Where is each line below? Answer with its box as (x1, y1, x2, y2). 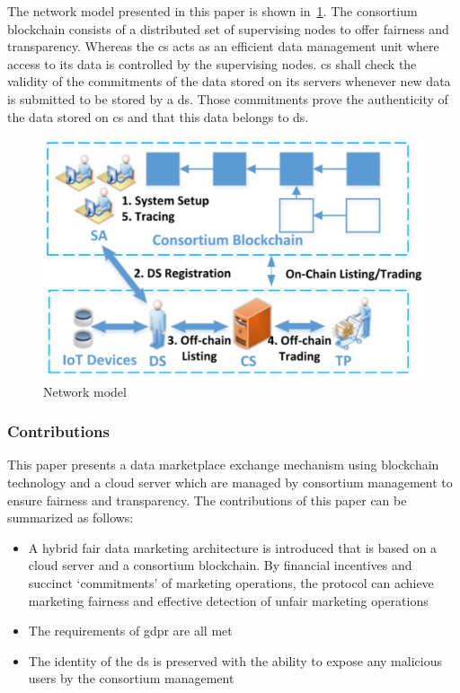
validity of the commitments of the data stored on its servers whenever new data (7, 72, 451, 91)
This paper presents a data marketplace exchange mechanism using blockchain (7, 455, 439, 474)
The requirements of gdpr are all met (28, 621, 233, 640)
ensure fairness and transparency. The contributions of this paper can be (7, 490, 407, 509)
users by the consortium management (28, 669, 234, 688)
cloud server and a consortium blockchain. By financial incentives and (28, 556, 412, 575)
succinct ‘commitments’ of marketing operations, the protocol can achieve (28, 574, 434, 592)
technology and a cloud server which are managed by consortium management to (7, 473, 453, 492)
